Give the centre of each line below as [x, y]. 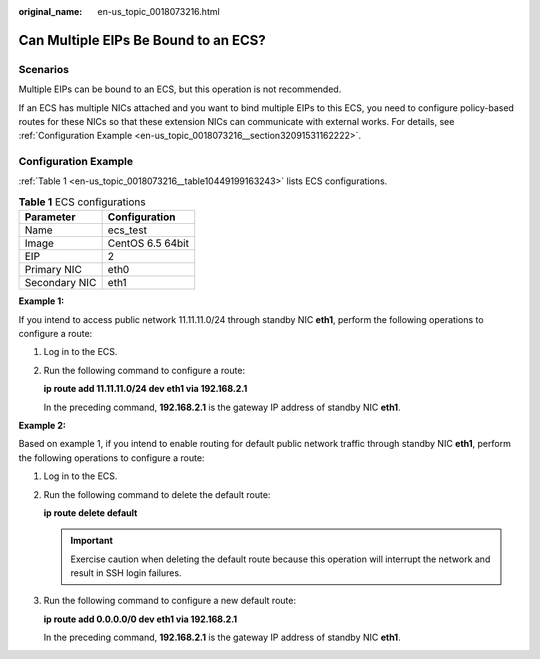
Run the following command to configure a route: [144, 370]
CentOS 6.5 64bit [148, 243]
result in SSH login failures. [126, 573]
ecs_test [127, 230]
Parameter [50, 217]
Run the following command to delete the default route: [157, 494]
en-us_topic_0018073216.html [158, 11]
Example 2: [42, 425]
